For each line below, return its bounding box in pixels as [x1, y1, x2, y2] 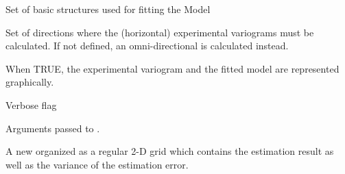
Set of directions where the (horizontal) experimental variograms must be [5, 25, 314, 39]
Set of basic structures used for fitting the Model [5, 2, 211, 16]
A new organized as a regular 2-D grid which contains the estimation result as [5, 144, 334, 158]
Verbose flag [5, 97, 57, 112]
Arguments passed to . [5, 121, 100, 135]
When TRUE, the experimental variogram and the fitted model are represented [5, 61, 340, 75]
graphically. [5, 75, 54, 89]
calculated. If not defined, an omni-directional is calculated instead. [5, 38, 289, 53]
